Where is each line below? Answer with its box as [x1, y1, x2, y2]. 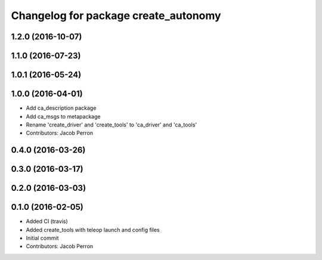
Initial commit [26, 234, 59, 242]
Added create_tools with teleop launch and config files [26, 226, 160, 233]
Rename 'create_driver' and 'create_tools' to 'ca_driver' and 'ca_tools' [26, 121, 197, 128]
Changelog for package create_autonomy [11, 9, 221, 22]
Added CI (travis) [26, 218, 68, 225]
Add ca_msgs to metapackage [26, 113, 101, 120]
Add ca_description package [26, 104, 97, 112]
